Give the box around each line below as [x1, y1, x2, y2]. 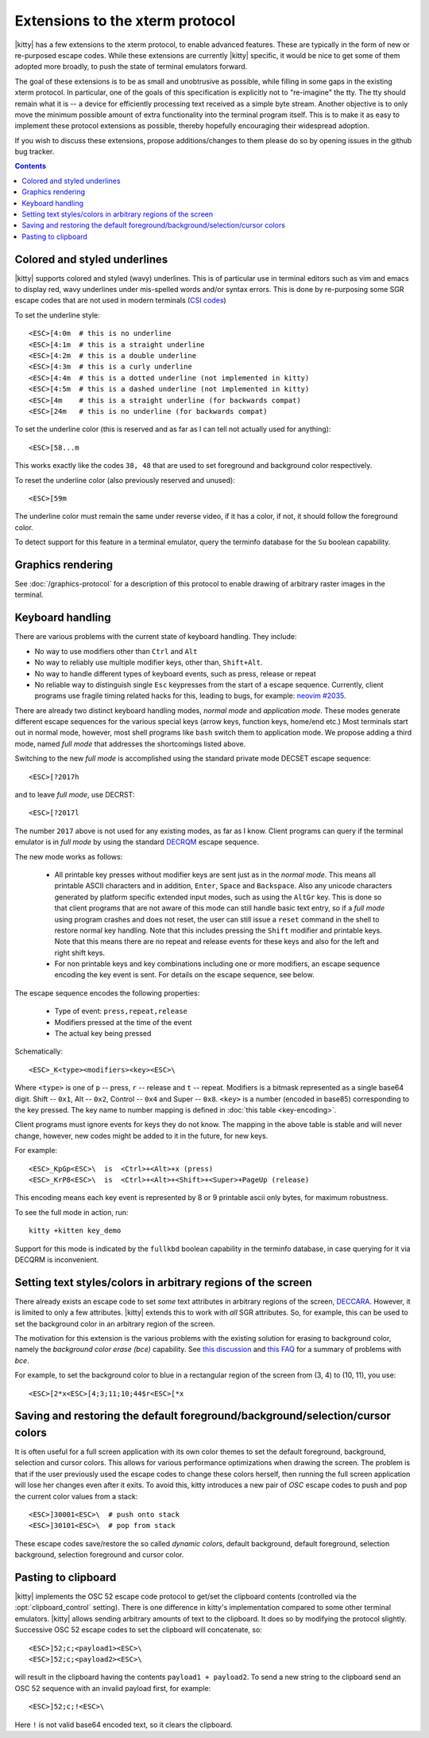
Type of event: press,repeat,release [54, 1007, 188, 1016]
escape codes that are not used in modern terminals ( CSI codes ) [14, 295, 226, 306]
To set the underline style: [14, 310, 100, 320]
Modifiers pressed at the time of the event [54, 1017, 192, 1027]
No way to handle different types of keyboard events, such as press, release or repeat [34, 668, 317, 678]
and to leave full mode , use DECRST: [14, 790, 135, 800]
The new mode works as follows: [14, 851, 123, 861]
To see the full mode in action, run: [14, 1207, 129, 1217]
